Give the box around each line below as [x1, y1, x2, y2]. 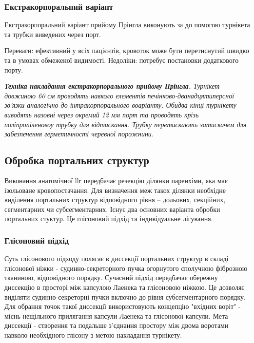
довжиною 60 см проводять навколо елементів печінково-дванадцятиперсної [4, 90, 234, 100]
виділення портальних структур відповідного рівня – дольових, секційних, [4, 194, 226, 205]
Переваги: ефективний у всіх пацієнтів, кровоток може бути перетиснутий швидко [4, 45, 249, 56]
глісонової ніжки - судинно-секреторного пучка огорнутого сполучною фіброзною [4, 263, 248, 273]
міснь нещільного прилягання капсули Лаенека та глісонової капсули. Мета [4, 310, 228, 321]
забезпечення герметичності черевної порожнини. [4, 129, 154, 139]
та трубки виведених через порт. [4, 29, 101, 39]
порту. [4, 64, 23, 75]
